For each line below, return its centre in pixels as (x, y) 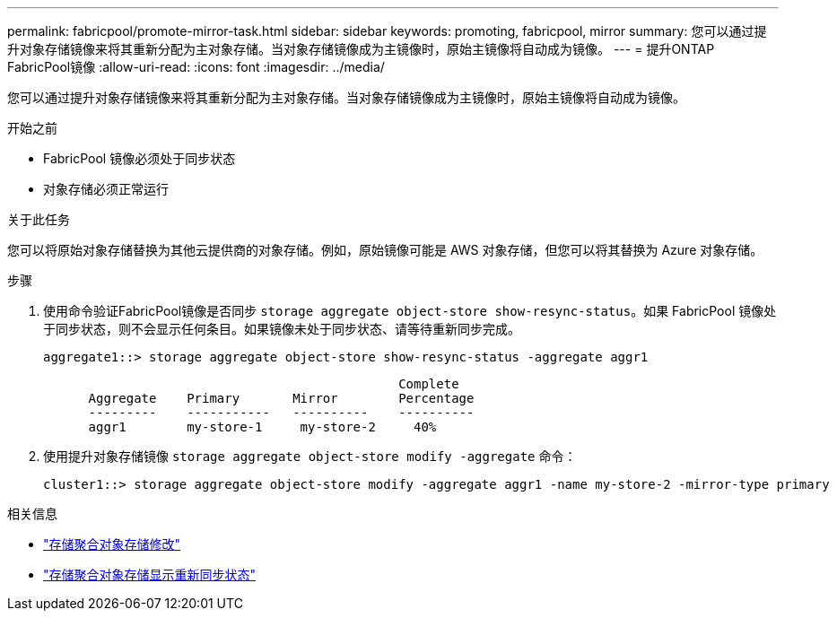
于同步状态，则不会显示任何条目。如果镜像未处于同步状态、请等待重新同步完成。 (282, 329)
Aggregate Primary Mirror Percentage (281, 398)
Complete (429, 384)
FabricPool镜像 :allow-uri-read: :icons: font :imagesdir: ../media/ (196, 67)
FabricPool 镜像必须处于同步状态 (139, 158)
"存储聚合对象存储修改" (112, 544)
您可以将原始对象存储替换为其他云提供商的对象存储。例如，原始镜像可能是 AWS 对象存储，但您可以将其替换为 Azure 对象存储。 (385, 250)
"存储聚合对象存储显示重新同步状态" (150, 574)
